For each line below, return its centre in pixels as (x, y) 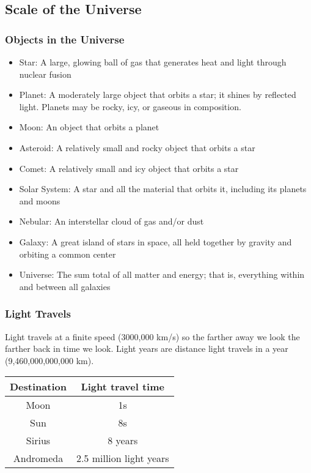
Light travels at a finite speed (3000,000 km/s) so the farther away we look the (152, 336)
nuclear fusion (45, 74)
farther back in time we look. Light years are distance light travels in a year (147, 348)
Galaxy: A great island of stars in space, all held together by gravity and (155, 241)
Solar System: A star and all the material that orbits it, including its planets (163, 189)
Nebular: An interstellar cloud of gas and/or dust (112, 221)
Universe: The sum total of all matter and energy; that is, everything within (162, 274)
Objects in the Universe (65, 39)
